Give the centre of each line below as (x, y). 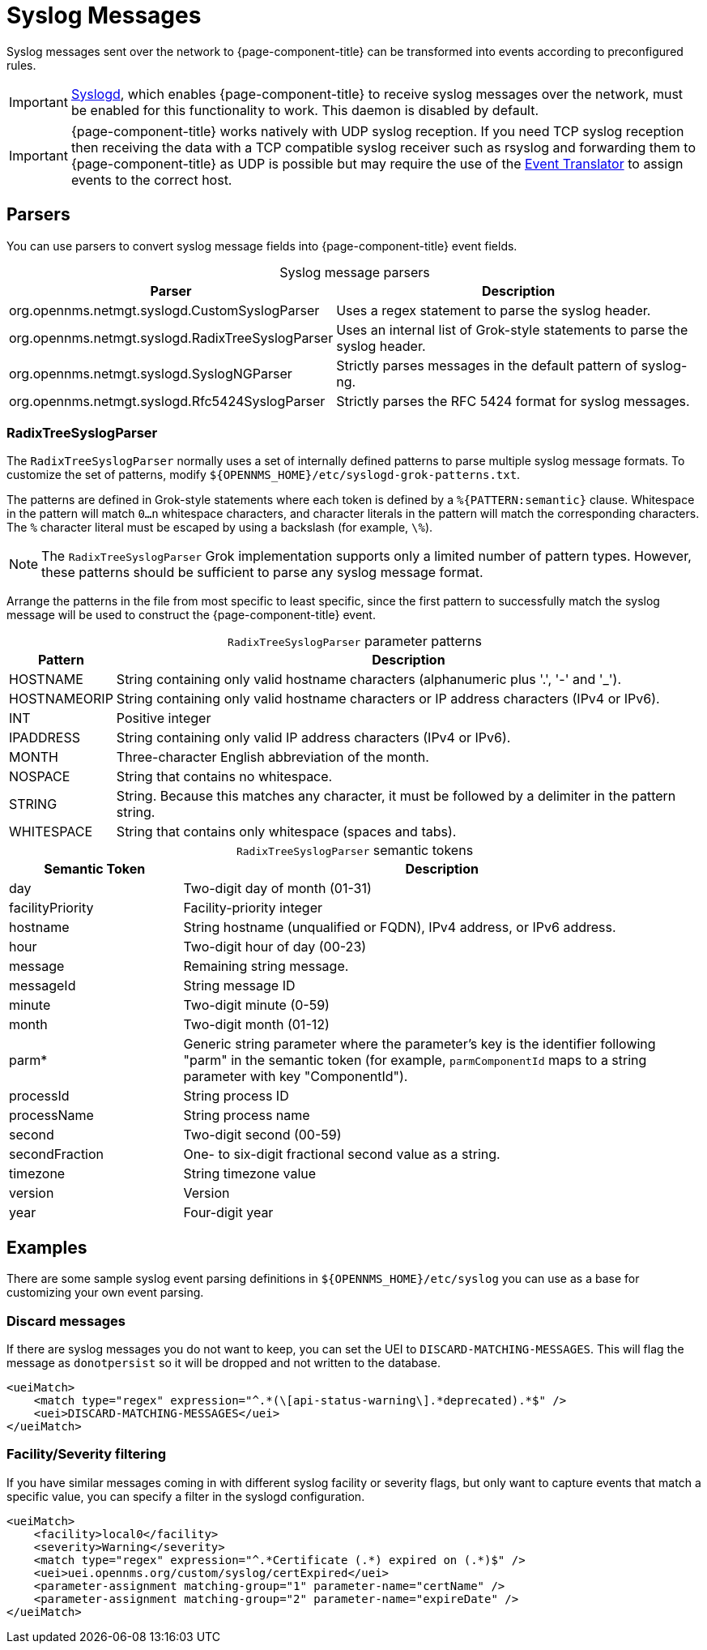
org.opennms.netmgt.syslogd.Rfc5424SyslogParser (167, 401)
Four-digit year (228, 1213)
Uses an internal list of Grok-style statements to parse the (512, 329)
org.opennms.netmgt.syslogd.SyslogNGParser (151, 373)
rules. (21, 65)
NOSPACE (40, 777)
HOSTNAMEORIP (61, 699)
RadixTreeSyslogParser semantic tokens (355, 851)
